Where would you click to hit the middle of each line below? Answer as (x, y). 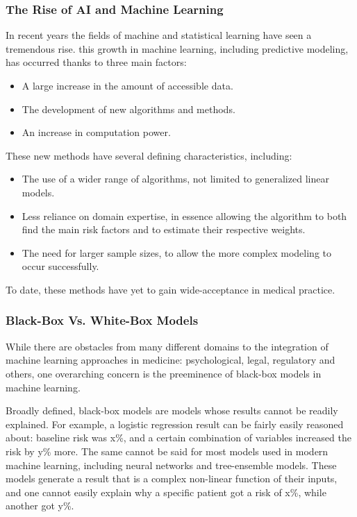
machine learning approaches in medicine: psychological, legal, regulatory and (171, 360)
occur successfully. (60, 266)
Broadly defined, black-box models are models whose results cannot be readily (172, 410)
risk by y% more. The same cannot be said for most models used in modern (167, 451)
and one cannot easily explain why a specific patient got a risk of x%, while (166, 492)
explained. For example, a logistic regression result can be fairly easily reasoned (175, 424)
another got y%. (40, 506)
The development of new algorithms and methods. (128, 109)
